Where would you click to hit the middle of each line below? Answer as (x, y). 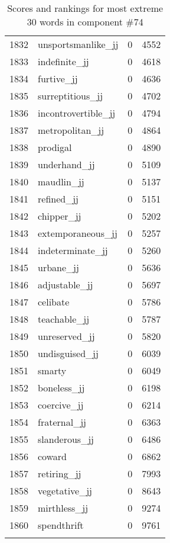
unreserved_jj (66, 336)
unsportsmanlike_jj (78, 44)
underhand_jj (66, 164)
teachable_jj (64, 319)
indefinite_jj (63, 61)
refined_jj (58, 199)
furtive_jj (58, 78)
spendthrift (61, 525)
